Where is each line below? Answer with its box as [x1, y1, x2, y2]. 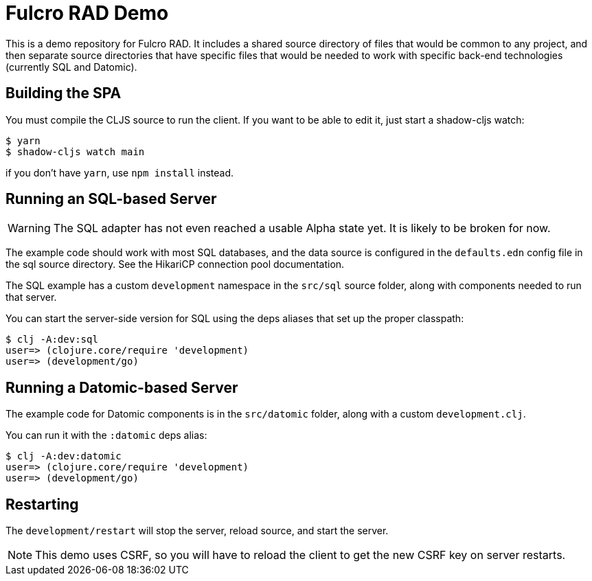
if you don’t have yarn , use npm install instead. [5, 166, 234, 179]
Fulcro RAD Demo [5, 1, 169, 25]
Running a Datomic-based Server [5, 378, 238, 396]
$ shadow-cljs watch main [5, 146, 145, 157]
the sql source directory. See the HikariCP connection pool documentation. [5, 258, 345, 271]
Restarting [5, 495, 79, 513]
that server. [5, 291, 57, 304]
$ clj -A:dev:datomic [5, 451, 122, 462]
